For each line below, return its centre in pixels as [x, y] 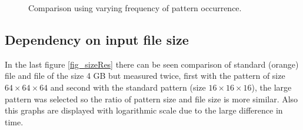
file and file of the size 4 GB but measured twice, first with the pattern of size [145, 76]
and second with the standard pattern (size [128, 87]
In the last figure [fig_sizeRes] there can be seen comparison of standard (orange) [152, 64]
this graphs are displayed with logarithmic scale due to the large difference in [144, 110]
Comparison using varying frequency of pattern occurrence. [135, 8]
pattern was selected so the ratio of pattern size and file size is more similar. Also [151, 99]
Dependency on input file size [97, 39]
